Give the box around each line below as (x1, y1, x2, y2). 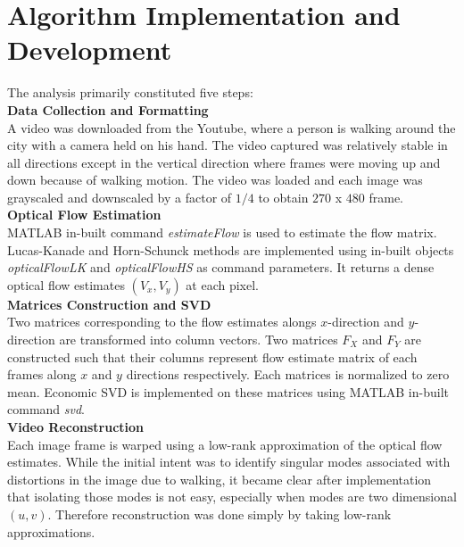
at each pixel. (186, 275, 259, 294)
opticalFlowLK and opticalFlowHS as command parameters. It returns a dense (7, 258, 435, 277)
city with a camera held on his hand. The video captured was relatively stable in (7, 136, 448, 154)
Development (7, 31, 172, 68)
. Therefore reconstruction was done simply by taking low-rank (47, 504, 392, 523)
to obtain (258, 187, 309, 206)
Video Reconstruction (7, 418, 145, 435)
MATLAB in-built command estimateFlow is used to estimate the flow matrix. (7, 223, 437, 242)
